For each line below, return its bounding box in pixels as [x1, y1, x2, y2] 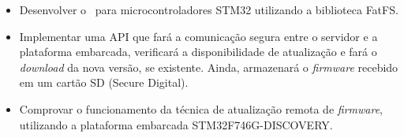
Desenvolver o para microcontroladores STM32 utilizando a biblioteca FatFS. [19, 2, 398, 17]
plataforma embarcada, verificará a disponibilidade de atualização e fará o [19, 43, 377, 60]
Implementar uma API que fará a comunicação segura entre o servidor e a [19, 28, 378, 44]
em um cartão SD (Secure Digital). [19, 74, 189, 91]
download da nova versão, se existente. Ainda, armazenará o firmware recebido [19, 58, 398, 75]
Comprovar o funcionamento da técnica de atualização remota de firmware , [19, 100, 383, 117]
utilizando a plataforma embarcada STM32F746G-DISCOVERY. [19, 116, 333, 132]
